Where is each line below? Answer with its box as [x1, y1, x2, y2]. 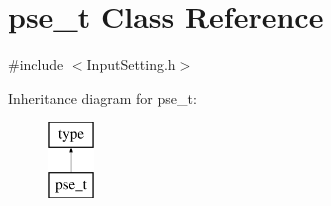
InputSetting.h [86, 54, 176, 75]
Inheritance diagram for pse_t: [8, 87, 197, 108]
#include [8, 54, 64, 75]
